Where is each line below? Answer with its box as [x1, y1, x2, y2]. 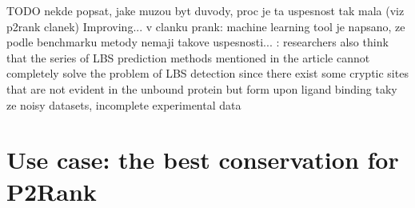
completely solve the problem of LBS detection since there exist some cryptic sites [6, 65, 409, 82]
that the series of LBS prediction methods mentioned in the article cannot [6, 49, 370, 66]
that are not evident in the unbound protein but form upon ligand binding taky [6, 80, 397, 97]
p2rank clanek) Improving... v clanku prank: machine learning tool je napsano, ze [6, 18, 405, 34]
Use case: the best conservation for [6, 143, 399, 176]
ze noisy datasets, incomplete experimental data [6, 96, 241, 113]
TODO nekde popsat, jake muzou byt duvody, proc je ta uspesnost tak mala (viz [6, 2, 405, 18]
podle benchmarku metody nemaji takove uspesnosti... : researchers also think [6, 34, 389, 50]
